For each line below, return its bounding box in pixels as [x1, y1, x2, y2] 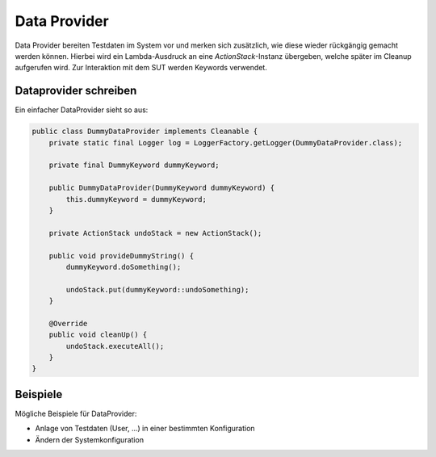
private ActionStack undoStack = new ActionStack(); [48, 228, 262, 237]
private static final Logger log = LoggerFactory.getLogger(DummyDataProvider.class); [48, 138, 403, 147]
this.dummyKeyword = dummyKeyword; [65, 195, 208, 203]
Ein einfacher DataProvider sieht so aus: [15, 105, 149, 115]
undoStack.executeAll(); [65, 342, 165, 350]
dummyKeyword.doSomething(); [65, 262, 182, 271]
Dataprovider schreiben [15, 84, 137, 98]
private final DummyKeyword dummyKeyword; [48, 161, 220, 170]
